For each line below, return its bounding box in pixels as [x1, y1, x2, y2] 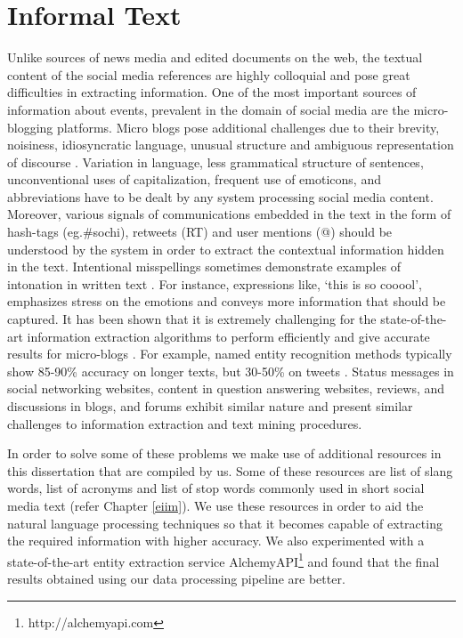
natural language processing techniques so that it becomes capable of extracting [7, 513, 443, 532]
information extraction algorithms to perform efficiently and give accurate [27, 327, 430, 345]
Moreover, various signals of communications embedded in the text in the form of [7, 205, 451, 223]
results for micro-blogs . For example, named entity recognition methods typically [7, 344, 452, 363]
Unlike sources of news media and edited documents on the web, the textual [7, 48, 423, 67]
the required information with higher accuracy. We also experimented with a [7, 531, 425, 550]
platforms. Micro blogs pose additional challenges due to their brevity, [57, 117, 440, 136]
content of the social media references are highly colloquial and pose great [7, 65, 410, 84]
